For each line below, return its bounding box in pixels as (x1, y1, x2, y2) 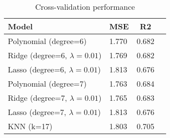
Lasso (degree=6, (8, 64, 66, 75)
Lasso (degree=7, (8, 106, 66, 117)
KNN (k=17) (8, 120, 53, 132)
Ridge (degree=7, (8, 92, 67, 103)
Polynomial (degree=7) (8, 78, 87, 89)
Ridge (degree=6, (8, 49, 67, 61)
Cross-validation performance (35, 1, 135, 12)
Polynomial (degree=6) (8, 35, 87, 46)
